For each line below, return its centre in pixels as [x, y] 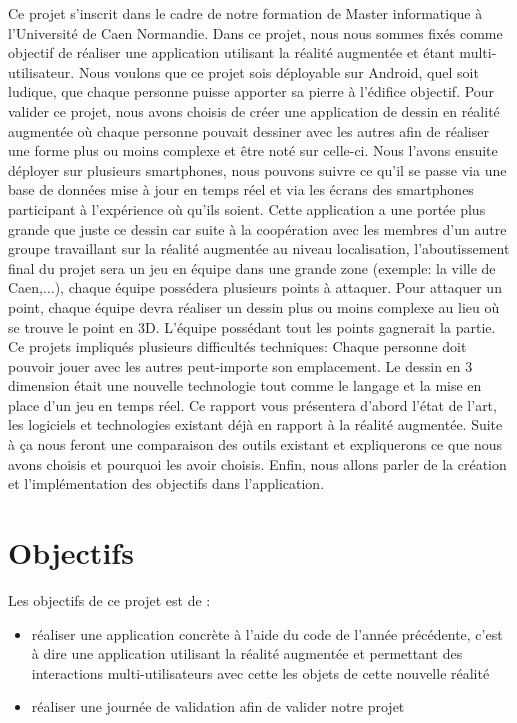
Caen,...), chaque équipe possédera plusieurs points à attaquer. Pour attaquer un [255, 287]
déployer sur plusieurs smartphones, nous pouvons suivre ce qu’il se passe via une [257, 169]
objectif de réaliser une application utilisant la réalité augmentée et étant [231, 52]
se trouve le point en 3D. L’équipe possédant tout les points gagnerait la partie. [252, 326]
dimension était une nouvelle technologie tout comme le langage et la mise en [245, 385]
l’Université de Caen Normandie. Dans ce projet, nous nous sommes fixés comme [255, 32]
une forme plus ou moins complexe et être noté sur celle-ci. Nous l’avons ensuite [253, 150]
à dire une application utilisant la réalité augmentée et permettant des [247, 653]
